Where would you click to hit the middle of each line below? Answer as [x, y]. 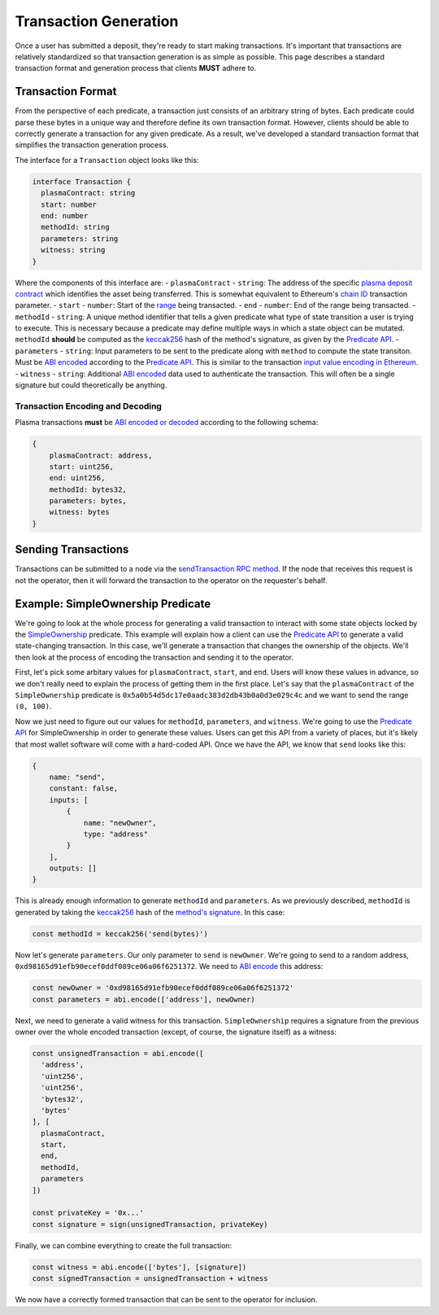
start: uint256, [81, 467]
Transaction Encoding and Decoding [89, 405]
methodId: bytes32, [88, 489]
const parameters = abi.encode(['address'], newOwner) [143, 999]
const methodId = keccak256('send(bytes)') [120, 934]
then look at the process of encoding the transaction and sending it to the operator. [154, 657]
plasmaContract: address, [101, 455]
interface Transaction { [82, 182]
